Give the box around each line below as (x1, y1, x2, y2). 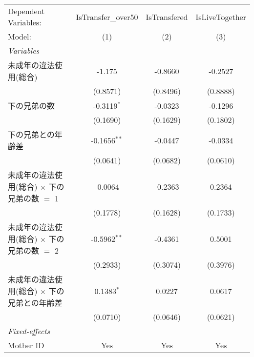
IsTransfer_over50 (76, 11, 138, 22)
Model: (8, 31, 32, 42)
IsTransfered (146, 11, 188, 22)
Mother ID (8, 339, 44, 351)
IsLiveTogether (195, 11, 246, 22)
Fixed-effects (8, 325, 50, 337)
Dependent (8, 5, 45, 17)
